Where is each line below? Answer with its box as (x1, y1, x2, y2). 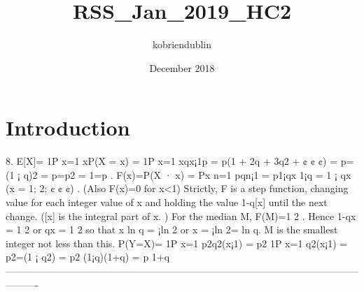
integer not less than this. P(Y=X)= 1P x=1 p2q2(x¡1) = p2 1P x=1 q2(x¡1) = (6, 235, 348, 250)
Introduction (6, 113, 130, 142)
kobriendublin (152, 37, 212, 52)
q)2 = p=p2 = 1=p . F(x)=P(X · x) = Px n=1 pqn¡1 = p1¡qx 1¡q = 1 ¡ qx (23, 167, 351, 182)
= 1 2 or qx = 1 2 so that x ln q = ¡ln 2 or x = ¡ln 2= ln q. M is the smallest (6, 222, 338, 237)
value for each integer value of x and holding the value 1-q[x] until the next (6, 195, 328, 210)
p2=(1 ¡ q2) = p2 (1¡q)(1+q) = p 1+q (6, 249, 170, 264)
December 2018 (149, 60, 215, 75)
